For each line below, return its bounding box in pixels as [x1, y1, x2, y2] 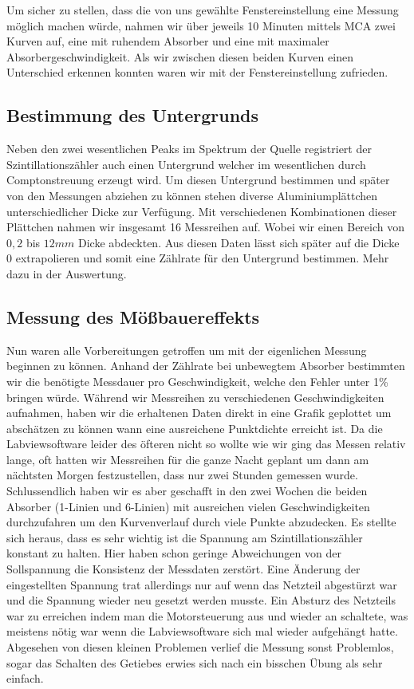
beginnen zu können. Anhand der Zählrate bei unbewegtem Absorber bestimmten [6, 357, 405, 374]
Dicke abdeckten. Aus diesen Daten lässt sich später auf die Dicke [78, 234, 400, 250]
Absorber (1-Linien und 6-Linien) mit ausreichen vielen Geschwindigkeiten [6, 498, 370, 514]
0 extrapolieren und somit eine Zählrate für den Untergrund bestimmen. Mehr [6, 250, 389, 266]
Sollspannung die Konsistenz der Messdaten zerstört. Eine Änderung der [6, 561, 361, 577]
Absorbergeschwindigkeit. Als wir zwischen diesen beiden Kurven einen [6, 48, 353, 65]
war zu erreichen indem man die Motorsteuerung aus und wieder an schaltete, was [6, 607, 408, 624]
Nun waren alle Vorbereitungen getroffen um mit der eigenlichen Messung [6, 341, 367, 358]
